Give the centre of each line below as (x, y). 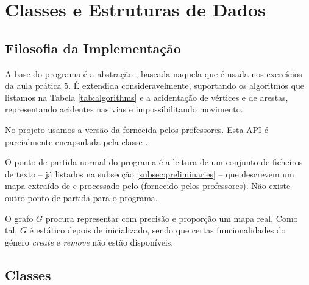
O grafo (19, 218)
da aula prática (33, 85)
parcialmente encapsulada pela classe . (76, 141)
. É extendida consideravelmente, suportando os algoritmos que (186, 85)
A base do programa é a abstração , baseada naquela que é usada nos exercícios (154, 73)
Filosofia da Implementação (93, 48)
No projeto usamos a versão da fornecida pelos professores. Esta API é (137, 129)
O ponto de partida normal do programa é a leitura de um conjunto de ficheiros (154, 162)
